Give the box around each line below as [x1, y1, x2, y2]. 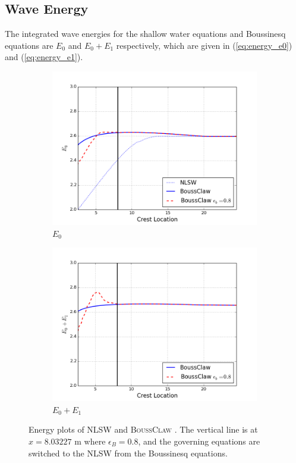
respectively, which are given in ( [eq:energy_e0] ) [116, 39, 292, 51]
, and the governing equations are [138, 434, 260, 447]
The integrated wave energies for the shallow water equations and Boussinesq [5, 27, 286, 40]
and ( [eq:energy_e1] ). [5, 51, 83, 63]
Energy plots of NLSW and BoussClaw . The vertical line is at [29, 423, 258, 436]
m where [74, 434, 106, 447]
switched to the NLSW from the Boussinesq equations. [29, 446, 228, 459]
